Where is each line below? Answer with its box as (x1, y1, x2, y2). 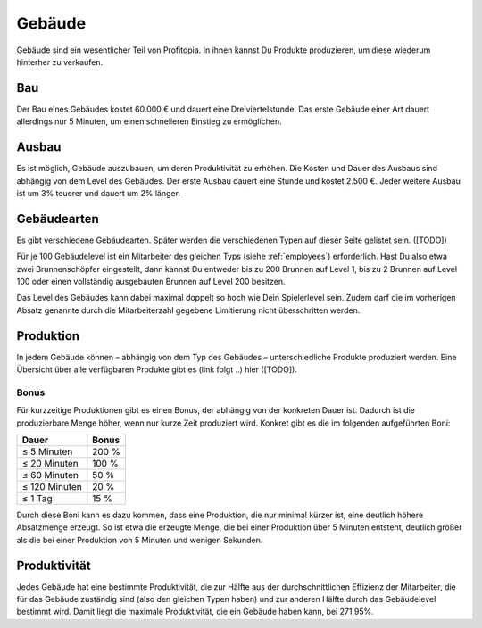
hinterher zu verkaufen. (16, 56, 103, 67)
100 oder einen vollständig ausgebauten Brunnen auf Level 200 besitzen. (16, 277, 286, 286)
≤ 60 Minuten (21, 469, 79, 481)
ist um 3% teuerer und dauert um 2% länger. (16, 187, 180, 198)
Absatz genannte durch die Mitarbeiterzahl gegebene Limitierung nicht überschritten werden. (16, 304, 361, 316)
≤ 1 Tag (21, 492, 53, 504)
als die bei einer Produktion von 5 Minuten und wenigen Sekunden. (16, 534, 263, 545)
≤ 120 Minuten (21, 481, 82, 492)
